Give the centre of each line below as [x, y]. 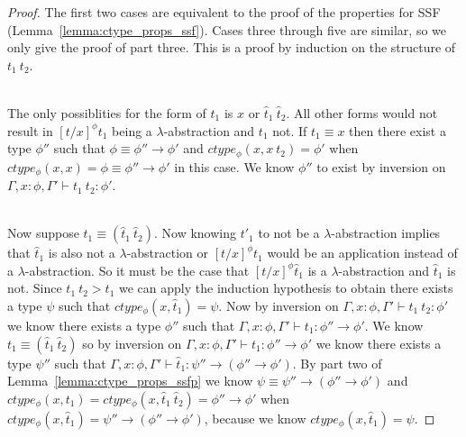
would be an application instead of [362, 253]
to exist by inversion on [381, 166]
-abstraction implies [386, 233]
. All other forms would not [362, 112]
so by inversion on [132, 343]
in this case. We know [234, 166]
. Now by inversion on [279, 306]
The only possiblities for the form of [107, 112]
